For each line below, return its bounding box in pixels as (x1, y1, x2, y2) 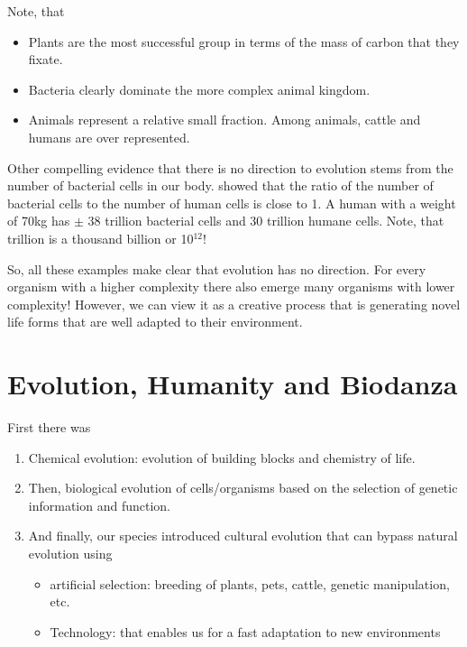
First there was (7, 418, 91, 437)
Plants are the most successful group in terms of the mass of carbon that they (28, 32, 460, 51)
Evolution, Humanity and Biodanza (7, 365, 458, 402)
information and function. (28, 495, 171, 514)
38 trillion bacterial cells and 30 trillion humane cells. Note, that (87, 211, 444, 230)
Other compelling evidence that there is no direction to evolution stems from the (7, 158, 453, 177)
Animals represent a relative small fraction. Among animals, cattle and (28, 110, 421, 129)
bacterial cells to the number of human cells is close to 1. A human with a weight (7, 193, 456, 212)
